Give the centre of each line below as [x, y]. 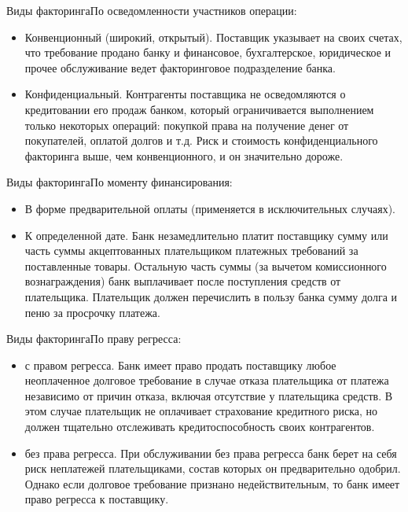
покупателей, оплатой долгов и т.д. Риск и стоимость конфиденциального [201, 140]
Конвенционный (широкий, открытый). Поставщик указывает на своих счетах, [213, 37]
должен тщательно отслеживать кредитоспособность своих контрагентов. [200, 427]
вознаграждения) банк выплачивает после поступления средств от [183, 281]
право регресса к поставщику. [97, 499]
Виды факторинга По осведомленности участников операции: [152, 10]
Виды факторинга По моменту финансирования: [119, 182]
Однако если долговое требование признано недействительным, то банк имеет [212, 483]
